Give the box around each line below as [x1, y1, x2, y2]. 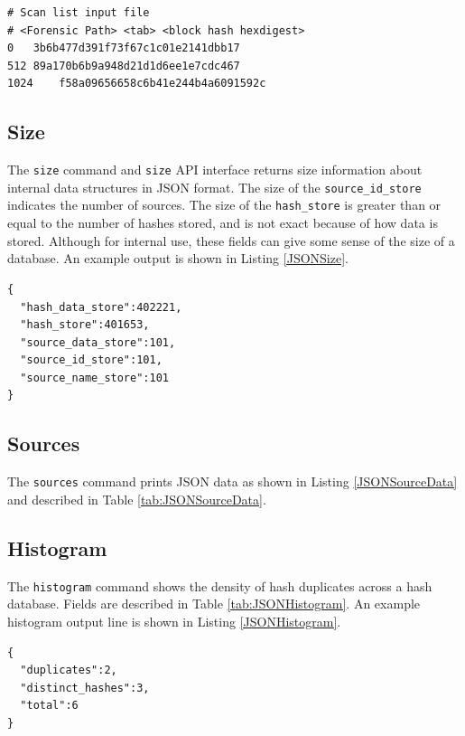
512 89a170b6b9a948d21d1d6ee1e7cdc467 [7, 59, 240, 72]
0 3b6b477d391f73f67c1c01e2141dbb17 [7, 42, 240, 55]
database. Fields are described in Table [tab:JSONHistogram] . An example [7, 594, 421, 613]
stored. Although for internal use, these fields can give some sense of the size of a [7, 231, 455, 250]
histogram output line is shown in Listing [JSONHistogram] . [7, 611, 341, 630]
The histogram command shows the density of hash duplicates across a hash [7, 576, 432, 595]
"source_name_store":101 [20, 371, 169, 384]
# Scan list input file [7, 6, 150, 19]
